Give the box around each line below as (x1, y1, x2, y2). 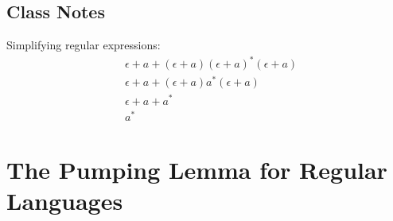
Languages (6, 184, 123, 217)
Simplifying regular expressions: (6, 37, 161, 53)
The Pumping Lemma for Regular (6, 153, 387, 185)
